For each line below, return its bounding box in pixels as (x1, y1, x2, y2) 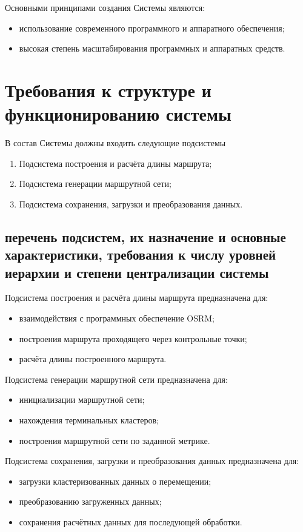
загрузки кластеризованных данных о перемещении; (19, 474, 211, 487)
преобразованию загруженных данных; (19, 495, 162, 508)
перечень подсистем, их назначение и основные (5, 227, 286, 246)
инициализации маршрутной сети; (19, 393, 145, 406)
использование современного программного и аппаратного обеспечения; (19, 21, 285, 34)
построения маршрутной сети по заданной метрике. (19, 434, 210, 446)
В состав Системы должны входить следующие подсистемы (5, 136, 226, 149)
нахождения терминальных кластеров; (19, 414, 159, 426)
